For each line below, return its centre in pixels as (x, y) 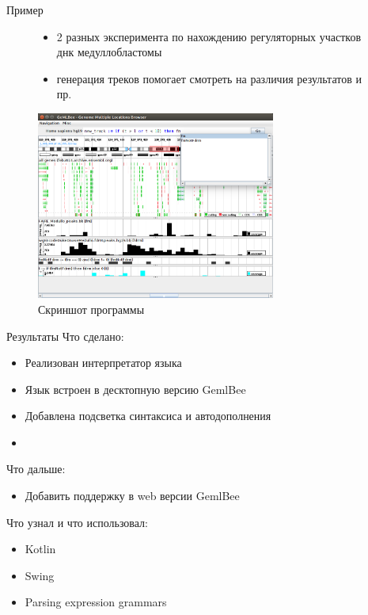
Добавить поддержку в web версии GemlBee (132, 496)
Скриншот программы (91, 309)
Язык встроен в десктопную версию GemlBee (135, 389)
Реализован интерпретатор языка (103, 363)
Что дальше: (36, 469)
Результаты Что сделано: (65, 336)
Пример (25, 10)
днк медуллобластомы (109, 52)
